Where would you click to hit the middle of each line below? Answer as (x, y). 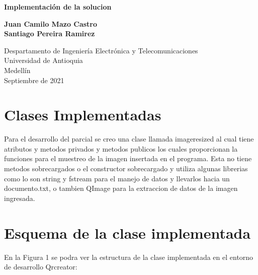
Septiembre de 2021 (34, 80)
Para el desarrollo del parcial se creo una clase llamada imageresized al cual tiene (129, 139)
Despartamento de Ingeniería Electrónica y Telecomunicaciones (101, 50)
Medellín (17, 70)
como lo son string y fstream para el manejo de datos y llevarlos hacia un (117, 178)
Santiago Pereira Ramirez (50, 33)
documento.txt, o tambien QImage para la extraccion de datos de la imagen (121, 188)
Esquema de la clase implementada (127, 232)
